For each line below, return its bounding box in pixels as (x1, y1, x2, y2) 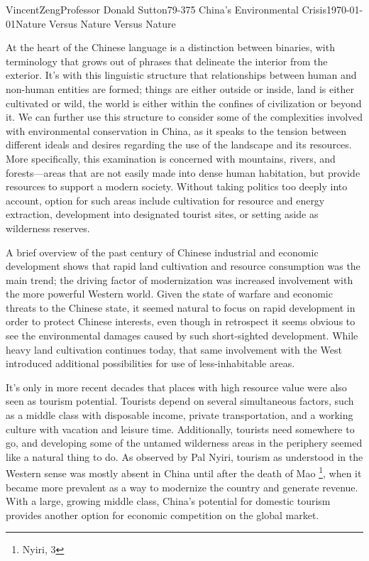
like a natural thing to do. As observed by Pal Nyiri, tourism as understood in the (6, 449, 363, 464)
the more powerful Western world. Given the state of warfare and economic (6, 286, 333, 301)
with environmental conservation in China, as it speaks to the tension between (6, 123, 346, 138)
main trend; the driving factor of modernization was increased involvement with (6, 272, 353, 287)
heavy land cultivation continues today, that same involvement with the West (6, 342, 342, 356)
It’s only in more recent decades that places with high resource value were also (6, 379, 347, 394)
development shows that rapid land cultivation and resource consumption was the (6, 258, 360, 273)
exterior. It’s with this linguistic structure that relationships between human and (6, 67, 357, 82)
